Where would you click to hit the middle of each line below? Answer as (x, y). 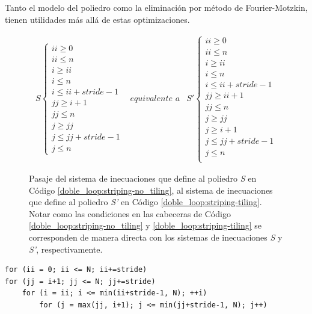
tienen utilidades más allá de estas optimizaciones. (97, 19)
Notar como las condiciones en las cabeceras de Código (130, 213)
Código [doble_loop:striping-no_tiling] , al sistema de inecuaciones (151, 190)
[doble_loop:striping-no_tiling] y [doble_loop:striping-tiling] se (145, 225)
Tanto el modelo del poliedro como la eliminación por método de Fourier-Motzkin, (156, 7)
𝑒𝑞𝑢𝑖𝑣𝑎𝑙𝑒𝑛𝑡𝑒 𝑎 (155, 99)
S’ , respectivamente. (66, 249)
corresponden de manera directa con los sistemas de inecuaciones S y (156, 237)
